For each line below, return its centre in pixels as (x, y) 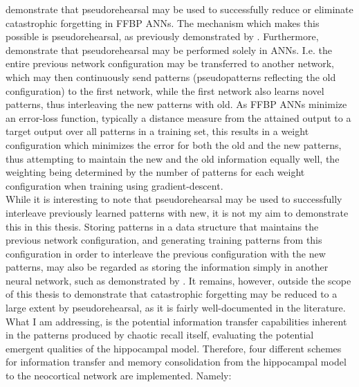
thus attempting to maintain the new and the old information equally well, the (173, 158)
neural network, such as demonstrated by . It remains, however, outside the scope (178, 280)
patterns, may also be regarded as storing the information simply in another (167, 267)
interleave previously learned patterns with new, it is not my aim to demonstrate (177, 212)
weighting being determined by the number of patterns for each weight (155, 172)
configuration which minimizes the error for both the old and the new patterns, (174, 144)
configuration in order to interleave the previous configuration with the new (166, 253)
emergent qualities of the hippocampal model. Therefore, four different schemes (174, 348)
